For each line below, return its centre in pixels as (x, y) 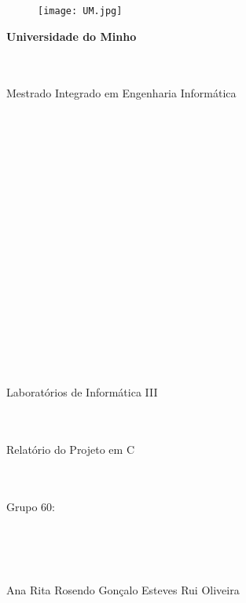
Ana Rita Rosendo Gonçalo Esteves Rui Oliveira (123, 590)
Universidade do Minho (72, 36)
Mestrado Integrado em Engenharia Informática (121, 93)
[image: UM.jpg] (80, 11)
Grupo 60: (31, 506)
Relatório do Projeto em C (71, 449)
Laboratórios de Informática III (82, 392)
